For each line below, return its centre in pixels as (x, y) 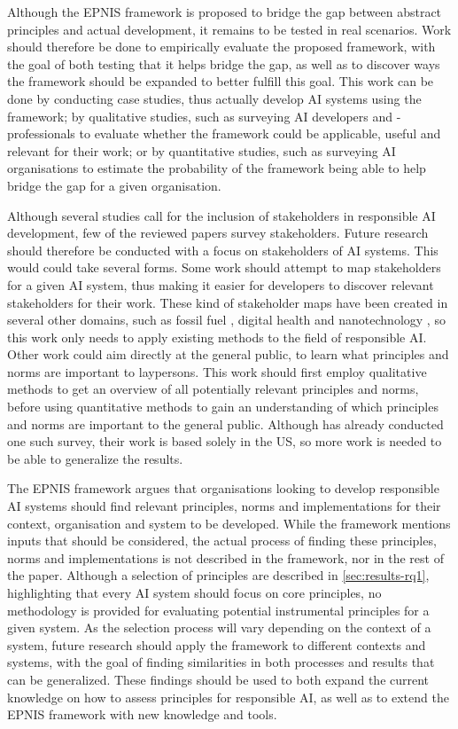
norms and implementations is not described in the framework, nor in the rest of (225, 557)
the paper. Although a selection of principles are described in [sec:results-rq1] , (218, 575)
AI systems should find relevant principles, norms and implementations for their (224, 506)
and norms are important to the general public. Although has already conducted (225, 423)
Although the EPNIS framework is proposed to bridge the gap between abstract (225, 12)
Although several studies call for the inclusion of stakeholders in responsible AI (221, 215)
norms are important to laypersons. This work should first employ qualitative (217, 371)
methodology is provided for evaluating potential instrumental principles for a (218, 610)
